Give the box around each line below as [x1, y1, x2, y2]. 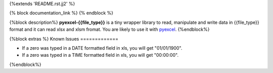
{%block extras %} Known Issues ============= [9, 35, 119, 42]
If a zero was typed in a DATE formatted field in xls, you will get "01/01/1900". [22, 45, 183, 51]
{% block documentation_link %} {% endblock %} [9, 10, 114, 16]
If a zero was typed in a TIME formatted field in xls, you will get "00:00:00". [22, 52, 179, 58]
